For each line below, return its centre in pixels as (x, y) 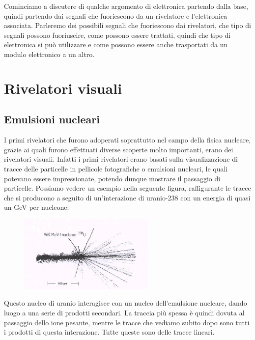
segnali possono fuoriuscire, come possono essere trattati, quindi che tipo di (117, 35)
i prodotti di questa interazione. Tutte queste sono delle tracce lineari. (109, 332)
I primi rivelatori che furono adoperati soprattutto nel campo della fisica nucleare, (127, 140)
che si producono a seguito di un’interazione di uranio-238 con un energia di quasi (127, 197)
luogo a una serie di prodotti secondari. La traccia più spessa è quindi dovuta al (124, 312)
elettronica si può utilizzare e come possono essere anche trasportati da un (116, 44)
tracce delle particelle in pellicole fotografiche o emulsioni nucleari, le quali (116, 168)
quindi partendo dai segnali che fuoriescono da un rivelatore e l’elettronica (116, 15)
